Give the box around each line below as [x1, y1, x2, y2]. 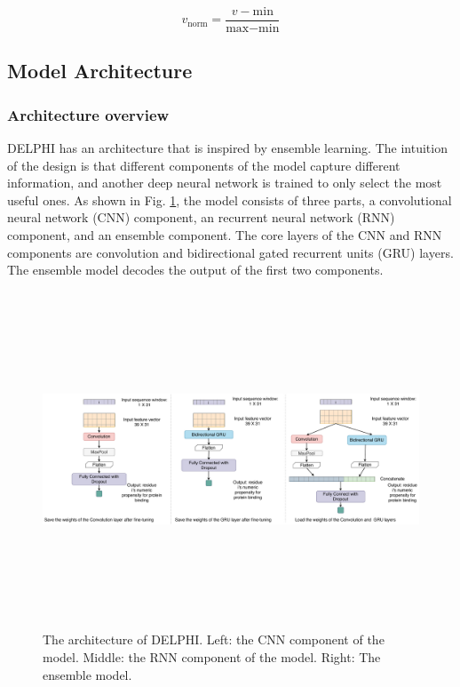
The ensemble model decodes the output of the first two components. [7, 260, 384, 279]
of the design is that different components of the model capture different [7, 156, 401, 174]
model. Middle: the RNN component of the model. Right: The [43, 647, 381, 666]
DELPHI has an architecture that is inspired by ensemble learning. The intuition [7, 139, 448, 157]
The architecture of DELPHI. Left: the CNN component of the [43, 630, 385, 649]
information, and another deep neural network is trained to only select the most [7, 173, 442, 192]
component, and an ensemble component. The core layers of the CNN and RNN [7, 226, 442, 244]
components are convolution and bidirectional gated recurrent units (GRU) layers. [7, 243, 454, 261]
